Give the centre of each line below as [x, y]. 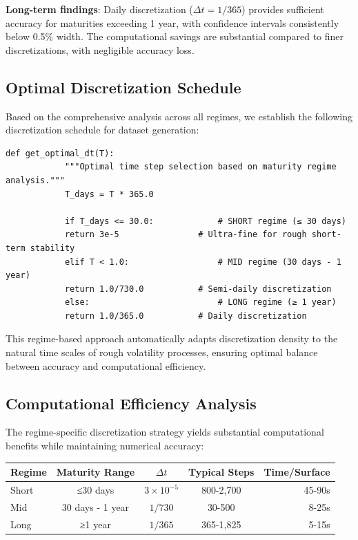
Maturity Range [96, 472]
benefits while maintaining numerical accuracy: [105, 446]
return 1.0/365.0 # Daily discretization [186, 316]
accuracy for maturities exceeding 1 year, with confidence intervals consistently [172, 22]
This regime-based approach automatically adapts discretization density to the [172, 338]
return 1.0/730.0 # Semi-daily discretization [198, 289]
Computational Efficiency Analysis [131, 403]
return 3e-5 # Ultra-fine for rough [186, 235]
